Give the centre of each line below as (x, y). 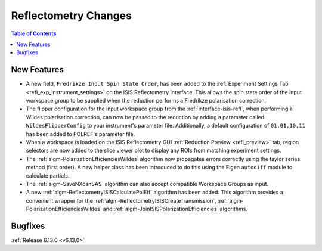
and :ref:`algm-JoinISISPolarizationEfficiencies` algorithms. (175, 209)
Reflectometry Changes (72, 16)
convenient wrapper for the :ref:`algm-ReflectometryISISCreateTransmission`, (121, 200)
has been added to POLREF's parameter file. (80, 134)
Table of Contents (34, 33)
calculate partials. (48, 175)
